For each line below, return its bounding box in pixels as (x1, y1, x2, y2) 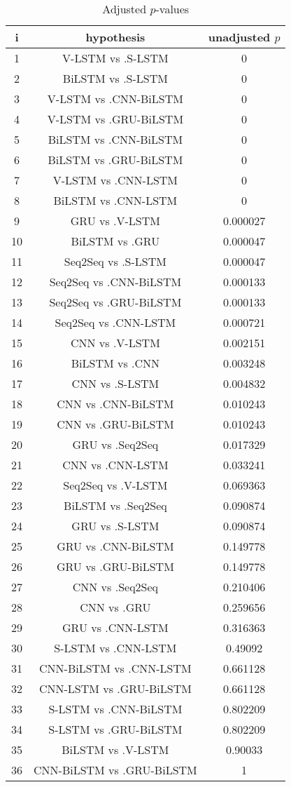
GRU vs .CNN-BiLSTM (57, 538, 174, 554)
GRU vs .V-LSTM (70, 213, 160, 229)
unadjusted (208, 29, 271, 45)
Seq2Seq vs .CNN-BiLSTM (49, 274, 182, 290)
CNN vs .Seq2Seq (72, 579, 159, 595)
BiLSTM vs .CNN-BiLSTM (48, 131, 183, 147)
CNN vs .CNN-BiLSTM (57, 396, 174, 412)
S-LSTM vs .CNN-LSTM (54, 640, 177, 656)
